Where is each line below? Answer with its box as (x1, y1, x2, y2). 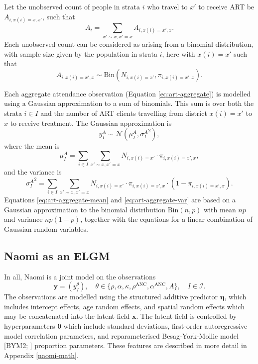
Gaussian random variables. (4, 223, 88, 234)
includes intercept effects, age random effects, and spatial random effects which (4, 301, 245, 311)
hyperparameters (4, 321, 55, 331)
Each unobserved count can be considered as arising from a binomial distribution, (4, 39, 254, 49)
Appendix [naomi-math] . (4, 350, 79, 360)
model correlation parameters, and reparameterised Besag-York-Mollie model (4, 330, 239, 341)
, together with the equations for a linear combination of (80, 214, 253, 224)
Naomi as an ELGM (4, 248, 110, 263)
